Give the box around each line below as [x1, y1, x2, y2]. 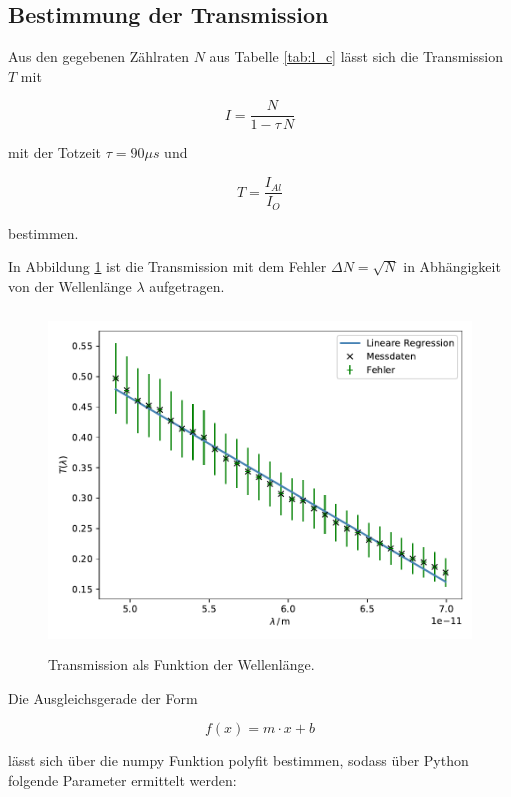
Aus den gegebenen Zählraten [8, 46, 189, 67]
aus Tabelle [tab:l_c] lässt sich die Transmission [209, 46, 503, 67]
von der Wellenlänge [8, 275, 132, 296]
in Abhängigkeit [403, 256, 501, 277]
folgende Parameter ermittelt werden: [8, 769, 237, 790]
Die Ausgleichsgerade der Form [8, 687, 198, 708]
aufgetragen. [149, 275, 225, 296]
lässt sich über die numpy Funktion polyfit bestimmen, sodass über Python [8, 750, 469, 771]
